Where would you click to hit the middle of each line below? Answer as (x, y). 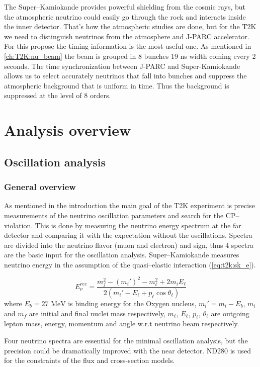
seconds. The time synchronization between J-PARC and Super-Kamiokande (122, 66)
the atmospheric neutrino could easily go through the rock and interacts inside (125, 16)
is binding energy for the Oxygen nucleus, (132, 303)
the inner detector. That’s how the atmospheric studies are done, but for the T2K (130, 26)
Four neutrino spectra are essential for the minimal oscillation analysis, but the (126, 340)
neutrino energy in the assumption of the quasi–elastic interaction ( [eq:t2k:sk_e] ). (130, 264)
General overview (40, 187)
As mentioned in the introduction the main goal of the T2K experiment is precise (129, 205)
